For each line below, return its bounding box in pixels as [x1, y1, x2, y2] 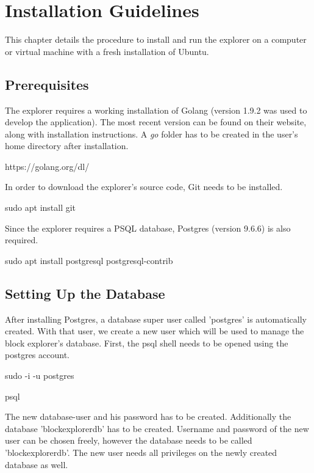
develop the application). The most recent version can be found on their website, [5, 116, 307, 128]
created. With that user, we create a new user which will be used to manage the [5, 324, 304, 337]
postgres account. [5, 348, 70, 361]
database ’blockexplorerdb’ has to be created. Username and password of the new [5, 422, 309, 435]
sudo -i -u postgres [5, 369, 74, 382]
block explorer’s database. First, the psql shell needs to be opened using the [5, 336, 288, 349]
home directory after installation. [5, 139, 129, 152]
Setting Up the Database [5, 284, 165, 302]
